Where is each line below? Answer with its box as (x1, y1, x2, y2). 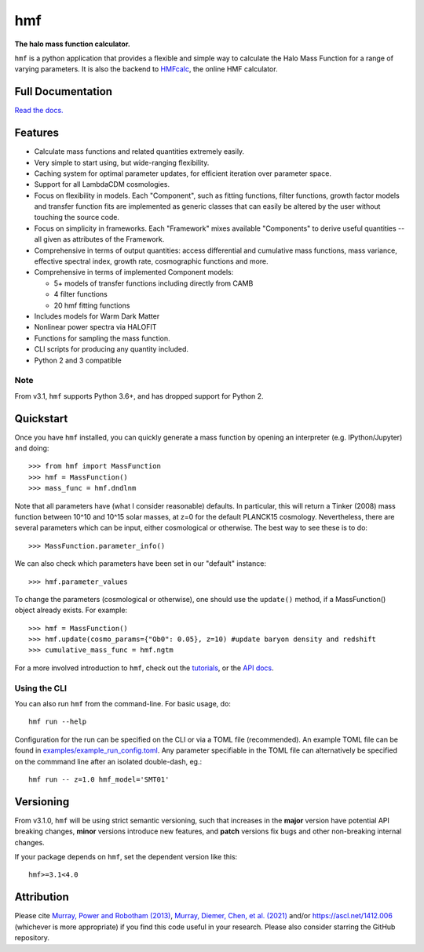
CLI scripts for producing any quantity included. (34, 345, 188, 354)
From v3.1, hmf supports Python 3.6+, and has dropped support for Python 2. (14, 391, 264, 400)
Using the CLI (14, 683, 67, 694)
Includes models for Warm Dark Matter (34, 312, 160, 321)
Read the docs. (14, 106, 64, 115)
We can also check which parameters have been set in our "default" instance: (14, 559, 267, 568)
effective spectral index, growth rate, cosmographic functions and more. (34, 257, 269, 266)
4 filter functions (53, 290, 108, 299)
